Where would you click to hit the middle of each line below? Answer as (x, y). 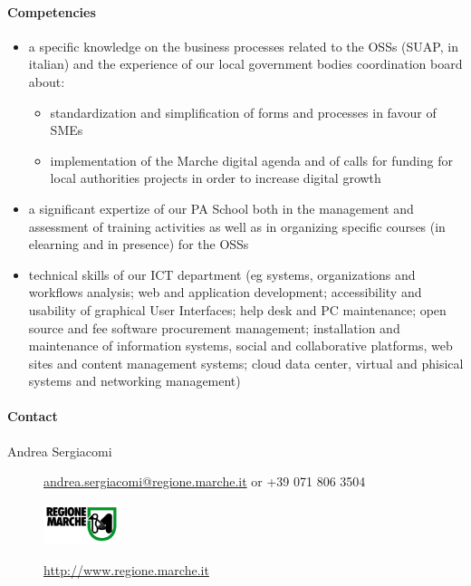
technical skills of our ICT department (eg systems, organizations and (222, 274)
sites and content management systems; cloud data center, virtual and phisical (246, 363)
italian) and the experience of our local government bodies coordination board (245, 64)
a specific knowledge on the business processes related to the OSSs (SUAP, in (243, 46)
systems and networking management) (135, 381)
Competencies (52, 11)
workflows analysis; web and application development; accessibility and (225, 292)
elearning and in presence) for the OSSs (139, 244)
